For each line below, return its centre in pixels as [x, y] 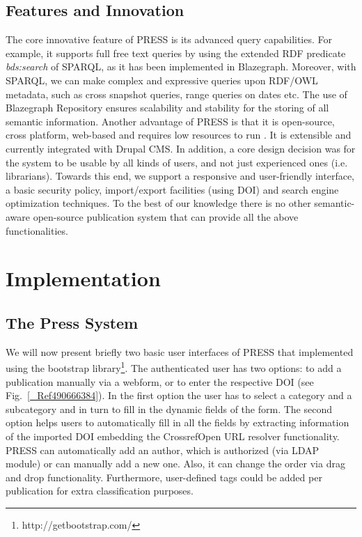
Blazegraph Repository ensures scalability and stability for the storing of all [167, 108]
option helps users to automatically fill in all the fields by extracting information [178, 422]
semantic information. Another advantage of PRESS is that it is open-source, [170, 121]
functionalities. [37, 230]
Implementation [83, 278]
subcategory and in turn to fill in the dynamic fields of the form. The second [169, 408]
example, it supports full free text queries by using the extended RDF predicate [176, 53]
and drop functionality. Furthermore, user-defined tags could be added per [164, 477]
